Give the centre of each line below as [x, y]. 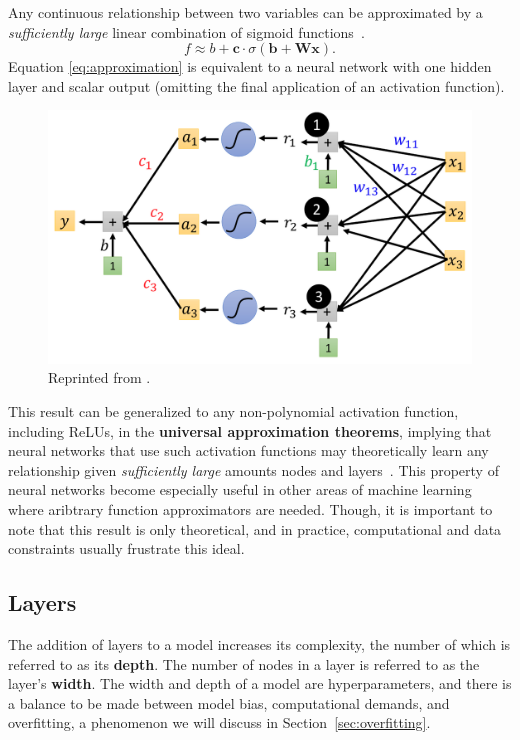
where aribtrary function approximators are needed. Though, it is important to [250, 508]
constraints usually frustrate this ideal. [126, 548]
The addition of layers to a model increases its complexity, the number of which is [259, 643]
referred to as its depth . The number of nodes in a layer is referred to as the [244, 663]
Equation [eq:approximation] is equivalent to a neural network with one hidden [250, 66]
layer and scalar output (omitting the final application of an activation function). [256, 85]
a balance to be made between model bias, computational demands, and [229, 702]
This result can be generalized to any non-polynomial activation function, [233, 410]
